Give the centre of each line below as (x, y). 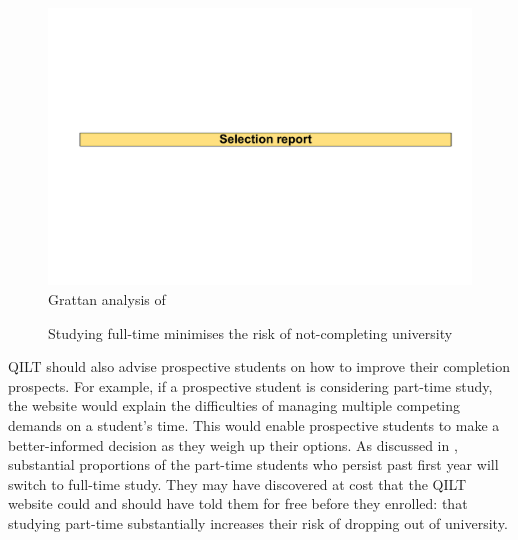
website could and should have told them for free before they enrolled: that (238, 503)
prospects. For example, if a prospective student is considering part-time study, (250, 385)
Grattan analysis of (107, 299)
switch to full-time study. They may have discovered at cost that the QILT (237, 483)
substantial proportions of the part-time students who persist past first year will (253, 464)
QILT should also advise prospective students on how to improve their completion (259, 366)
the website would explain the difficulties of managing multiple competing (234, 405)
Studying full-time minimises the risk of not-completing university (250, 332)
